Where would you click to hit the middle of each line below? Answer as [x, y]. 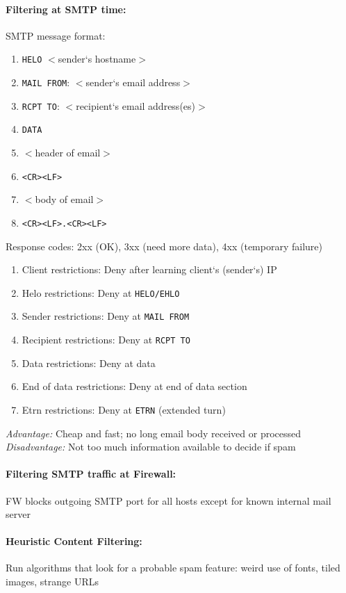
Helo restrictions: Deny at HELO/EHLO [101, 292]
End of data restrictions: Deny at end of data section [134, 386]
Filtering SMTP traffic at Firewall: [91, 474]
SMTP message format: [56, 35]
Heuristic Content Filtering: [74, 541]
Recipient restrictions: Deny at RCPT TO [106, 340]
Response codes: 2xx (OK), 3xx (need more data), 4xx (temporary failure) [164, 246]
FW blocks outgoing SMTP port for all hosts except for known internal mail [168, 500]
